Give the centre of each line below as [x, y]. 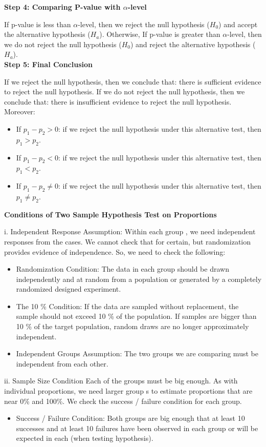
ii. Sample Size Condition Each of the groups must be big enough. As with [121, 381]
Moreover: [20, 111]
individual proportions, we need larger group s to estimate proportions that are [128, 391]
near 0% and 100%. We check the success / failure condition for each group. [123, 401]
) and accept [238, 24]
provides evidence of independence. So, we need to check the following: [115, 251]
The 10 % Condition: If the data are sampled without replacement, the [127, 306]
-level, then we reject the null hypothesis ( [144, 24]
